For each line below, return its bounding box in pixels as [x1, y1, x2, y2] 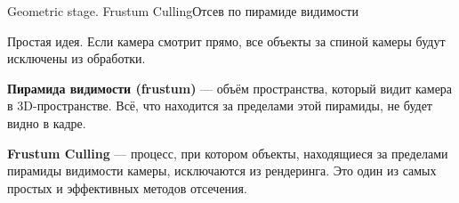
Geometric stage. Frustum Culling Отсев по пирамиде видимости [7, 2, 358, 20]
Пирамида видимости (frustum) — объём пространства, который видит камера [7, 78, 453, 97]
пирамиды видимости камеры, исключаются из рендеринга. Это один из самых [7, 161, 437, 180]
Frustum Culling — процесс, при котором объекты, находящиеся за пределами [7, 143, 448, 162]
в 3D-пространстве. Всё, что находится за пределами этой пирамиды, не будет [7, 96, 432, 115]
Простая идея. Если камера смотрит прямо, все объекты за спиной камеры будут [7, 31, 446, 50]
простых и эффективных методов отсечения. [7, 178, 247, 197]
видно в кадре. [7, 113, 86, 132]
